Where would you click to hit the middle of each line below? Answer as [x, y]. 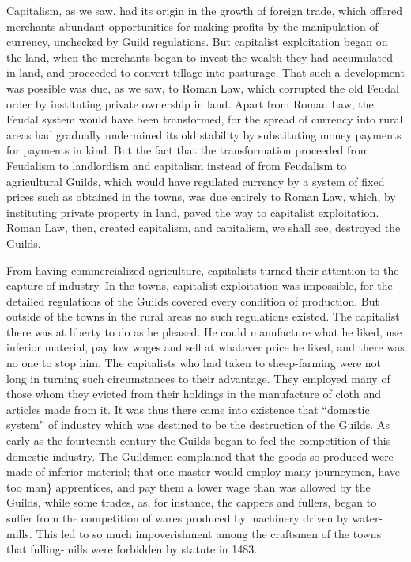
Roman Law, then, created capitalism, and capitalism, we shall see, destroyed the [204, 228]
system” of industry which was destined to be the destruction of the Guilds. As [198, 425]
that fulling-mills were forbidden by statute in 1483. [132, 549]
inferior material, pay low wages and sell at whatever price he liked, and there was [205, 347]
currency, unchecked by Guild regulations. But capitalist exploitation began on [197, 42]
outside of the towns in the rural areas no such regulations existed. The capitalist [203, 316]
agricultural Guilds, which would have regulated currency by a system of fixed [196, 181]
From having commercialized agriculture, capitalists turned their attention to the [203, 270]
